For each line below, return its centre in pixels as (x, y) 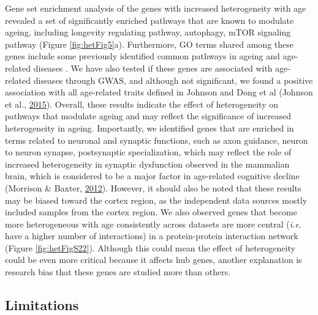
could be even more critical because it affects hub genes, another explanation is (153, 260)
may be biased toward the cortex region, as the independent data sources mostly (156, 200)
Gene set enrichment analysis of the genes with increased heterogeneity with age (156, 8)
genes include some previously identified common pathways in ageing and (142, 56)
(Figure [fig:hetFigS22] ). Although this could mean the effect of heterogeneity (150, 247)
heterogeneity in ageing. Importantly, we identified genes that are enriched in (150, 128)
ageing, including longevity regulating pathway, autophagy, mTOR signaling (148, 32)
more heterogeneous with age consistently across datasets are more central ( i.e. (153, 224)
